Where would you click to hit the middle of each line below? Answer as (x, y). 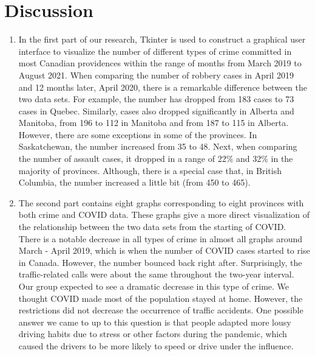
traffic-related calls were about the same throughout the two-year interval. (156, 274)
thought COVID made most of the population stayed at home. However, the (161, 298)
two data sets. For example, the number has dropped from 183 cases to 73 (156, 99)
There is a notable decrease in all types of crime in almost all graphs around (161, 238)
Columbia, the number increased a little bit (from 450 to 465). (134, 182)
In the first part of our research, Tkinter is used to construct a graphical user (162, 39)
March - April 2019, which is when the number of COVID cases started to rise (164, 250)
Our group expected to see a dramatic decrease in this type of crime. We (154, 286)
